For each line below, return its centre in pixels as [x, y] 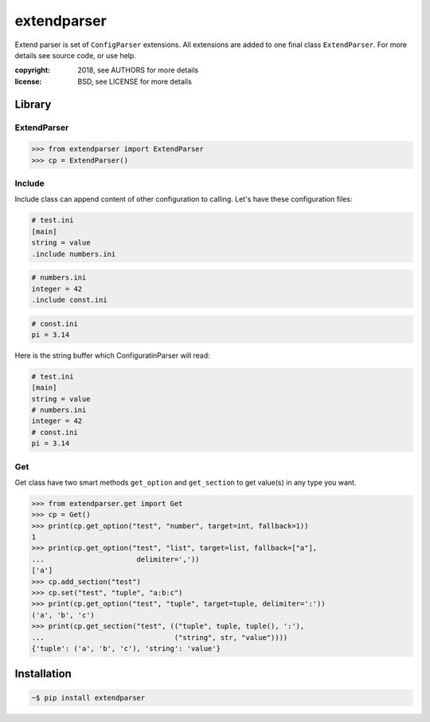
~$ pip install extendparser [88, 698]
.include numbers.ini [74, 254]
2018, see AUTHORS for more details [138, 70]
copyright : [33, 70]
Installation [43, 674]
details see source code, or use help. [76, 55]
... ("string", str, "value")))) [160, 637]
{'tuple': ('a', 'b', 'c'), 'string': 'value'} [126, 648]
